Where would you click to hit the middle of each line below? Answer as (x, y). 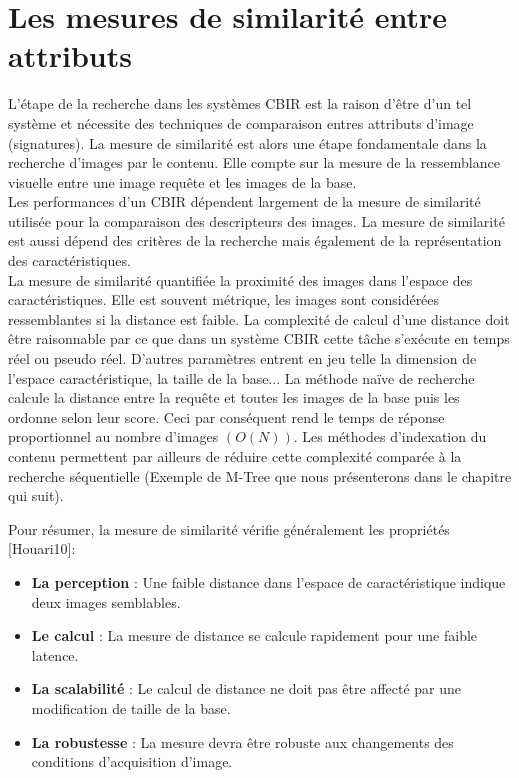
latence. (55, 654)
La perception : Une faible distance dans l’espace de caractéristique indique (268, 581)
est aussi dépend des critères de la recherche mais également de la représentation (255, 240)
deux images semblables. (106, 601)
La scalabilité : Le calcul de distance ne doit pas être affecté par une (246, 688)
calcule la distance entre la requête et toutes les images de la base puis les (234, 397)
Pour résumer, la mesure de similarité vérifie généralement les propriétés (229, 528)
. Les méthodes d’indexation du (390, 436)
